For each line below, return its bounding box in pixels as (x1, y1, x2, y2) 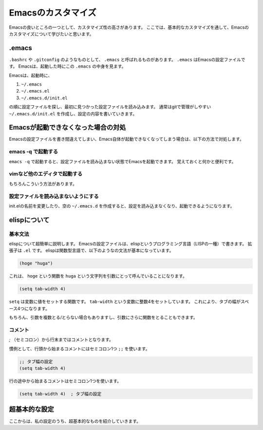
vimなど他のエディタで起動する (9, 170, 83, 177)
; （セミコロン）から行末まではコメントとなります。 (9, 337, 114, 343)
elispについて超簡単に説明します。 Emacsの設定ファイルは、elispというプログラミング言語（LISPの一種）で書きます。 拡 (9, 241, 252, 247)
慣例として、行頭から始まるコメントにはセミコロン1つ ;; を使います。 (9, 346, 150, 352)
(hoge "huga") (19, 261, 53, 266)
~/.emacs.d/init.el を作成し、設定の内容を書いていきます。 (9, 111, 137, 116)
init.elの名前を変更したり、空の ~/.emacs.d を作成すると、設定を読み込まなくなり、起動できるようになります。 (9, 203, 235, 209)
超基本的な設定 (9, 405, 54, 413)
